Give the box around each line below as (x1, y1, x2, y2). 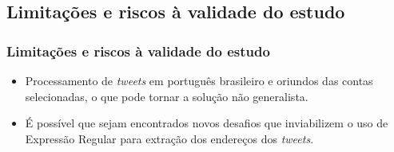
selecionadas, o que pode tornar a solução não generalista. (25, 88, 308, 104)
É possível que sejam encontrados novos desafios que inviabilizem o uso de (25, 115, 388, 131)
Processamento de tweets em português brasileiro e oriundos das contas (25, 72, 373, 88)
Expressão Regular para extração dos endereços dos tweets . (25, 130, 314, 146)
